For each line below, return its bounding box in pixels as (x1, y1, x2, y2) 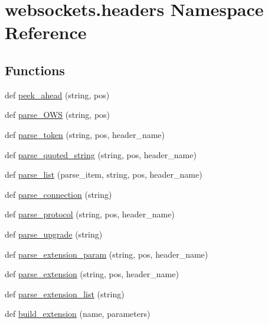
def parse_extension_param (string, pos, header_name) (5, 248, 208, 260)
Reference (5, 20, 87, 44)
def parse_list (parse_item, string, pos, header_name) (5, 168, 202, 181)
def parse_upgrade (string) (5, 227, 103, 240)
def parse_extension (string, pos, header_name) (5, 268, 179, 280)
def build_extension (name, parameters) (5, 307, 151, 320)
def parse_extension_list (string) (5, 287, 125, 300)
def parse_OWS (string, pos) (5, 108, 110, 121)
